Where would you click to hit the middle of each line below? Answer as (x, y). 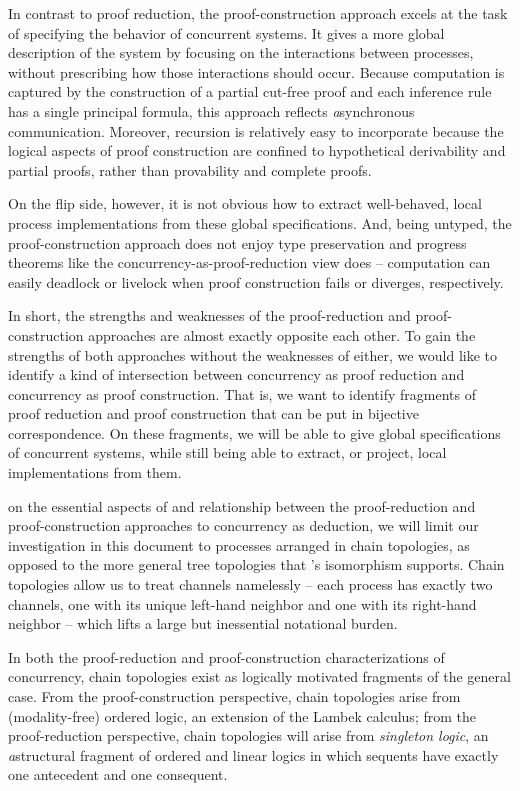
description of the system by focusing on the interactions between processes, (241, 52)
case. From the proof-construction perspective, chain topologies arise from (234, 696)
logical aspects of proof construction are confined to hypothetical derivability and (257, 150)
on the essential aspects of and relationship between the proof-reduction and (242, 505)
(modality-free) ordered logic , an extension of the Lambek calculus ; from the (242, 715)
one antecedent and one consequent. (118, 774)
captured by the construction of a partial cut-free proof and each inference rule (250, 91)
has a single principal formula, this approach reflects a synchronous (211, 110)
